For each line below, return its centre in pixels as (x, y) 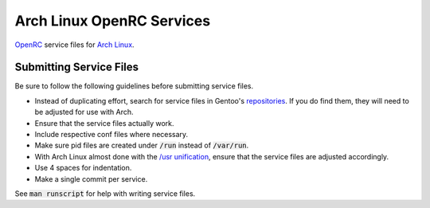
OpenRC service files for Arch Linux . (74, 45)
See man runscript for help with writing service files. (105, 193)
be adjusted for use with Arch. (84, 112)
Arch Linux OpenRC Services (113, 21)
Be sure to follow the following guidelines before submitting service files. (134, 86)
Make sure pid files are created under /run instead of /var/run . (142, 145)
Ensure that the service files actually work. (104, 123)
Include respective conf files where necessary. (111, 135)
